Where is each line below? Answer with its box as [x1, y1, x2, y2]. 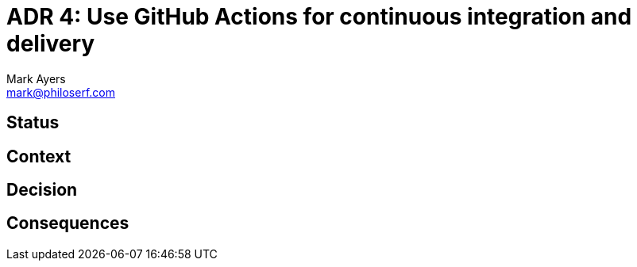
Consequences [6, 213, 129, 234]
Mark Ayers [6, 71, 66, 86]
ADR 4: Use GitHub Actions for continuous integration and [6, 3, 632, 30]
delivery [6, 30, 95, 57]
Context [6, 146, 71, 166]
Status [6, 113, 60, 133]
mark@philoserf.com [6, 85, 115, 99]
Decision [6, 180, 78, 200]
